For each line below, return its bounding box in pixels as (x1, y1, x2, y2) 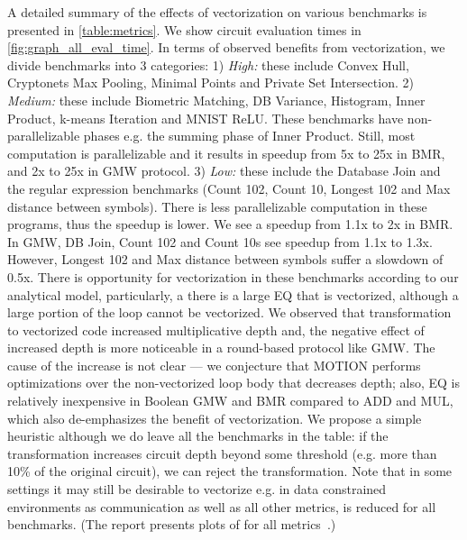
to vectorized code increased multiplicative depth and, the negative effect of (7, 320, 425, 339)
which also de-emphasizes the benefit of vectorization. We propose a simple (7, 408, 422, 427)
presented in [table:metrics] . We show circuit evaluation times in (7, 20, 362, 39)
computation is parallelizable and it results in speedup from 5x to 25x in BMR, (7, 143, 445, 162)
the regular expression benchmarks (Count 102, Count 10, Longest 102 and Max (7, 178, 451, 197)
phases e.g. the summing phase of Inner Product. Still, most (83, 126, 416, 145)
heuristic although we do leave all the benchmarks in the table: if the (7, 426, 389, 445)
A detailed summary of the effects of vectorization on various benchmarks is (7, 3, 427, 21)
